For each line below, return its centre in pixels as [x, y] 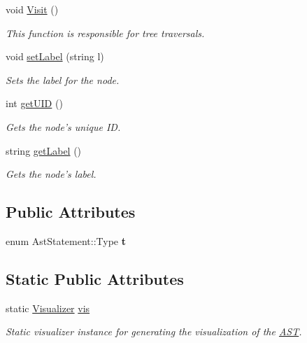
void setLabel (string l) [55, 56]
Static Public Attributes [95, 278]
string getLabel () [44, 150]
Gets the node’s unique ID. [63, 126]
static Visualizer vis [48, 308]
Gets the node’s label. [51, 174]
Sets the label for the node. [63, 79]
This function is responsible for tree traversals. [105, 33]
